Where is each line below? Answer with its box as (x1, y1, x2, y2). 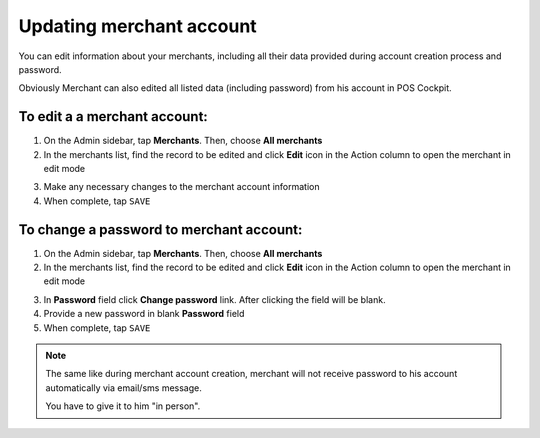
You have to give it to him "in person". (45, 400, 201, 412)
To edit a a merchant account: (18, 108, 209, 125)
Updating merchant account (18, 15, 257, 37)
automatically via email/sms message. (45, 381, 202, 394)
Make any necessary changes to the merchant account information (43, 181, 320, 193)
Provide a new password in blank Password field (43, 308, 245, 320)
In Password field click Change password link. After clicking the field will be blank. (43, 293, 386, 305)
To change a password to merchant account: (18, 221, 303, 238)
